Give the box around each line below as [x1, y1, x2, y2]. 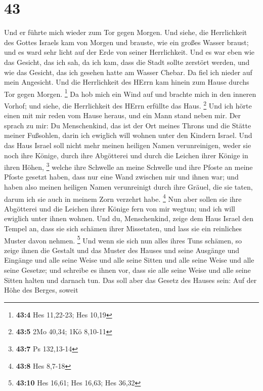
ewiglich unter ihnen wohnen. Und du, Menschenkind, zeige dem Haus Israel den [4, 213, 254, 224]
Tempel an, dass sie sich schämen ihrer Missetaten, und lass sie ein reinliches [4, 223, 242, 234]
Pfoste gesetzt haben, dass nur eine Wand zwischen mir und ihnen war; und [4, 171, 239, 182]
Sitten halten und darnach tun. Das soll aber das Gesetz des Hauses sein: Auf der [4, 274, 257, 285]
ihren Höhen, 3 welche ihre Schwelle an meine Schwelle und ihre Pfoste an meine [4, 160, 253, 172]
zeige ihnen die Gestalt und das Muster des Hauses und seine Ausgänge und [4, 244, 240, 255]
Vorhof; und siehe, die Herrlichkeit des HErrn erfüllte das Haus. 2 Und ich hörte [4, 98, 252, 111]
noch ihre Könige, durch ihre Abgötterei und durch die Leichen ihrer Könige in [4, 150, 248, 160]
